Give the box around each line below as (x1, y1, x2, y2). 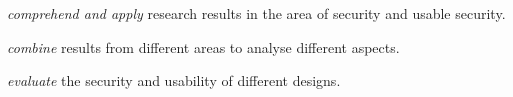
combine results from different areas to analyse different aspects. (7, 36, 400, 57)
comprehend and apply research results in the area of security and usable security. (7, 3, 506, 23)
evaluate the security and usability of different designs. (7, 70, 341, 91)
